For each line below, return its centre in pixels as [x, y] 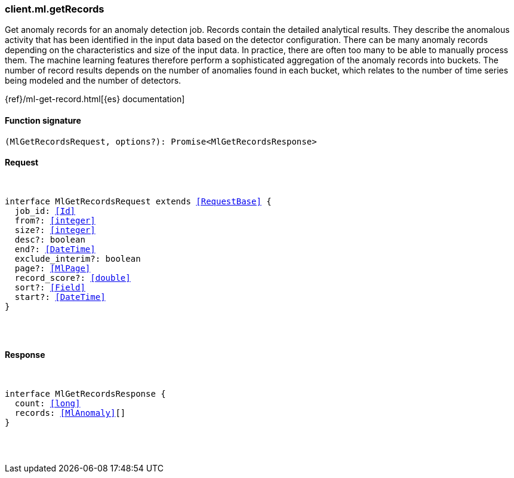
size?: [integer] [55, 230]
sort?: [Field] [50, 287]
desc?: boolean [50, 239]
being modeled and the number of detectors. [93, 81]
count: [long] [47, 404]
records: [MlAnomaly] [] [70, 413]
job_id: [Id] [45, 211]
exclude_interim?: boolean [78, 258]
